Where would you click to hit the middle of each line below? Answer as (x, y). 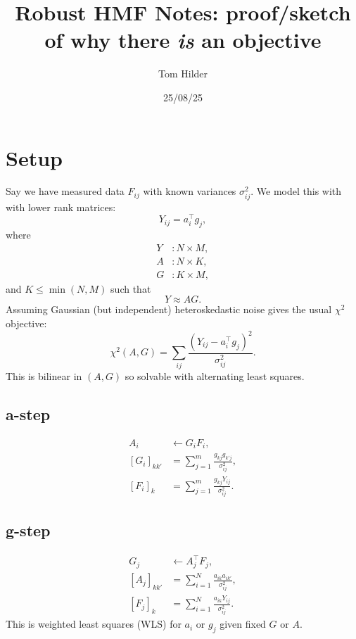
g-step (28, 530)
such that (131, 288)
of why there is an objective (183, 40)
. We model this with (296, 191)
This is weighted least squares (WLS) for (94, 624)
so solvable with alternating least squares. (215, 375)
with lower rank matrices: (61, 207)
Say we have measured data (65, 191)
